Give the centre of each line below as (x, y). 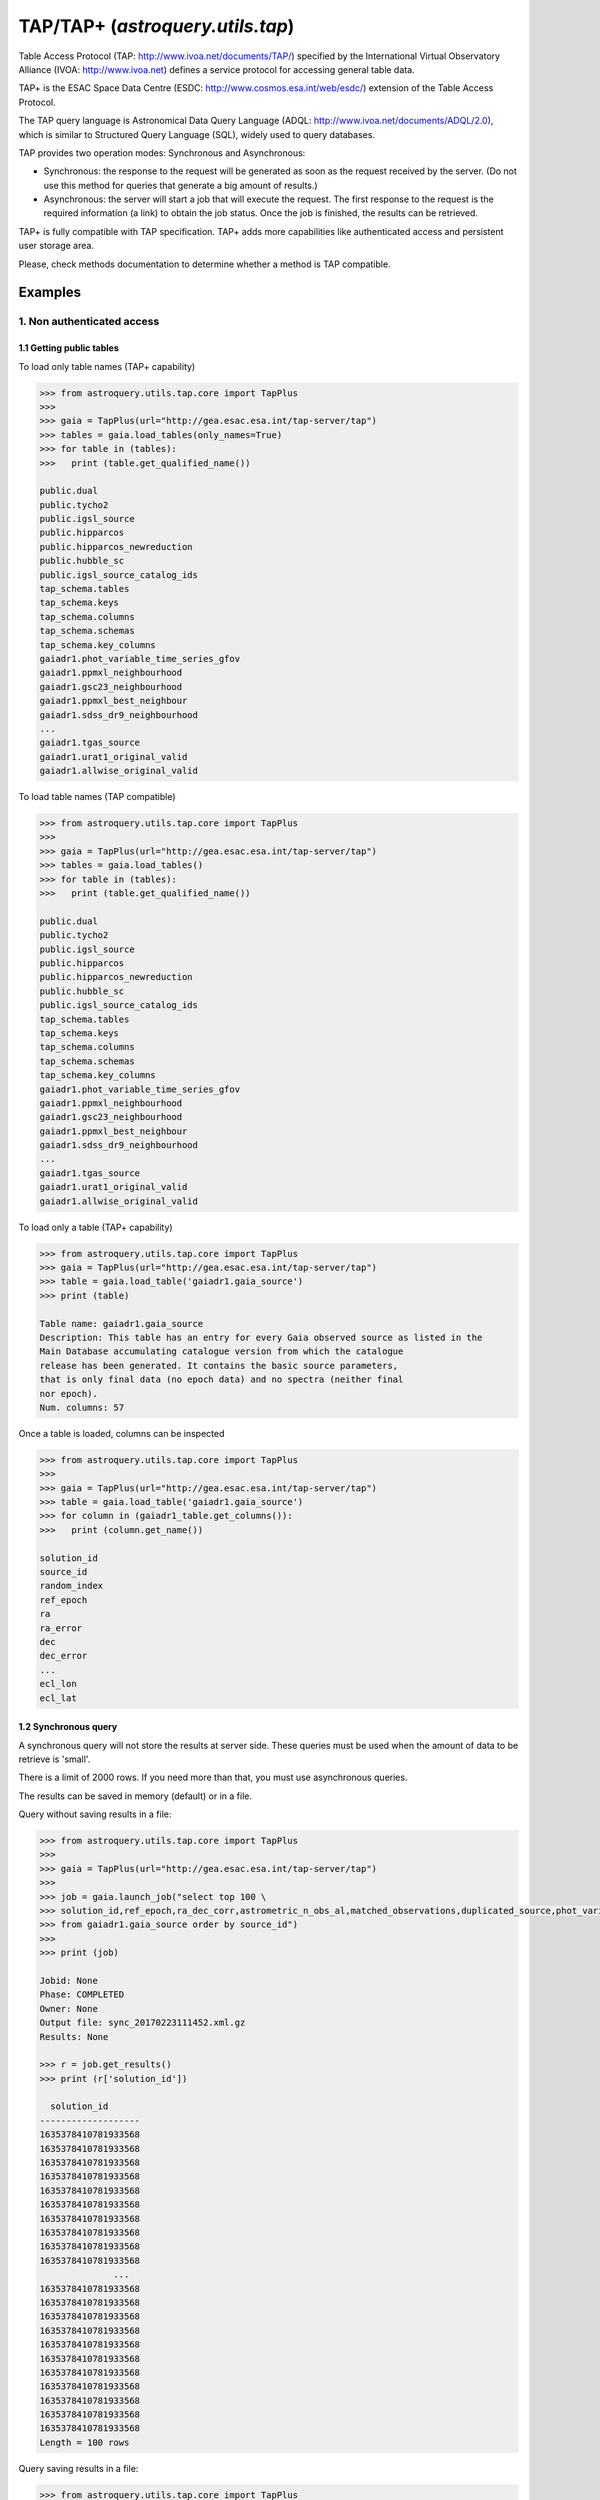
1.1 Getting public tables (69, 348)
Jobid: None (69, 1980)
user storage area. (56, 246)
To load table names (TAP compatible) (97, 797)
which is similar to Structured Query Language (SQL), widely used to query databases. (196, 134)
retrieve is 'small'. (54, 1759)
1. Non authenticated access (89, 322)
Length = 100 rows (84, 2442)
